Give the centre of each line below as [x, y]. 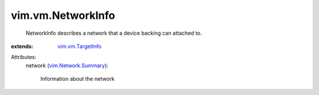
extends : [22, 46]
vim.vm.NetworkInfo [63, 15]
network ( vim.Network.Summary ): [67, 65]
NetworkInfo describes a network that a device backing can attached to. [114, 33]
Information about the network [77, 79]
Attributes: [24, 57]
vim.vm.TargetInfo [79, 46]
